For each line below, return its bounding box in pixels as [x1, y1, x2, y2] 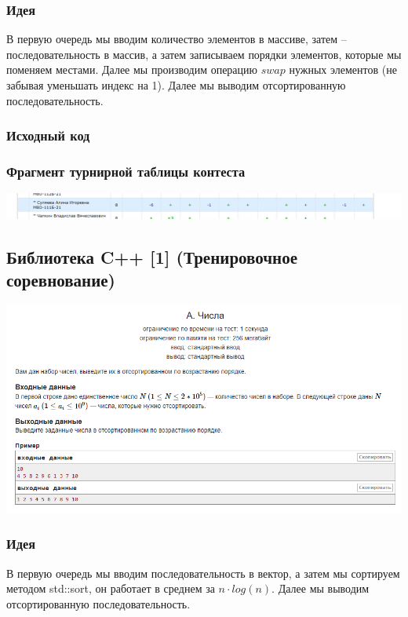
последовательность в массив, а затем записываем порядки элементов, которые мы [6, 46, 402, 62]
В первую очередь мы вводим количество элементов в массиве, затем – [6, 31, 347, 47]
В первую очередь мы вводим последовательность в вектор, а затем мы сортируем [6, 564, 400, 581]
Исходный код [6, 126, 90, 145]
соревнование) [6, 268, 115, 292]
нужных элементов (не [289, 61, 397, 78]
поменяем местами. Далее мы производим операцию [6, 61, 258, 78]
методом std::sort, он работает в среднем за [6, 580, 215, 597]
